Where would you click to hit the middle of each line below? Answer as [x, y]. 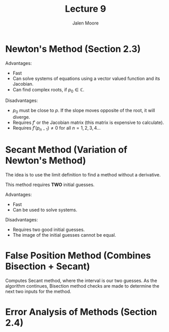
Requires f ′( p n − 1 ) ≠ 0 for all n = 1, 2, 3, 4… [57, 129]
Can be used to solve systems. [45, 210]
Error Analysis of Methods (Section [81, 312]
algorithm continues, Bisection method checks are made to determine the [82, 286]
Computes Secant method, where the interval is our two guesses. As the [81, 280]
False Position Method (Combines [78, 256]
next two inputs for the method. [38, 291]
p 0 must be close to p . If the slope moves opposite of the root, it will [84, 111]
